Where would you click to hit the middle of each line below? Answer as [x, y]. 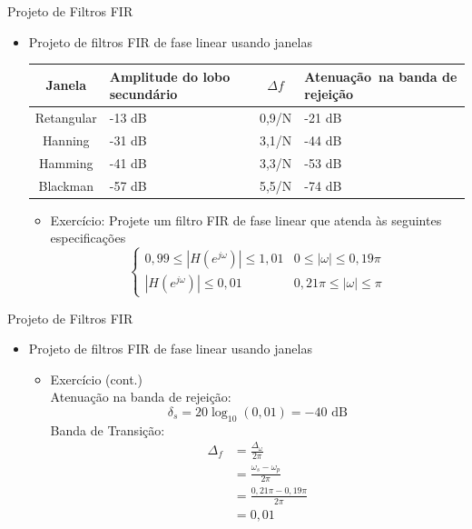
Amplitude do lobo [170, 76]
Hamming [66, 162]
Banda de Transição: [108, 429]
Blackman [66, 185]
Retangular [66, 118]
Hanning [66, 140]
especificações [88, 238]
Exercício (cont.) [96, 379]
